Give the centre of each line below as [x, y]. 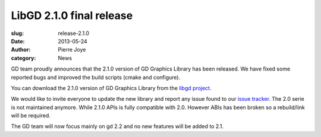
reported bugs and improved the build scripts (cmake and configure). [96, 77]
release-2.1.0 [73, 33]
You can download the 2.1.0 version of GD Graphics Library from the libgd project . [111, 88]
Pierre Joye [72, 50]
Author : [21, 50]
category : [23, 58]
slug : [17, 33]
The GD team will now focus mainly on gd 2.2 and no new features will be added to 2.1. [117, 126]
